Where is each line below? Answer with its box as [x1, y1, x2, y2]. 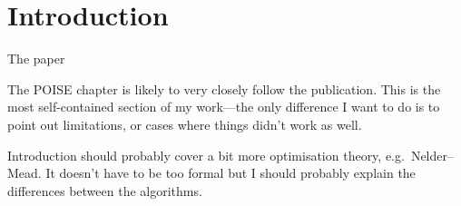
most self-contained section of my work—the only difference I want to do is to [7, 97, 440, 116]
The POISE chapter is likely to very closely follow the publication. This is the [7, 79, 441, 98]
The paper [7, 49, 65, 68]
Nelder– [410, 145, 454, 164]
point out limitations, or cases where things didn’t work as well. [7, 114, 362, 133]
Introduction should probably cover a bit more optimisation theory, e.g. [7, 145, 405, 164]
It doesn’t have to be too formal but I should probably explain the [45, 163, 416, 182]
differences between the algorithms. [7, 181, 202, 200]
